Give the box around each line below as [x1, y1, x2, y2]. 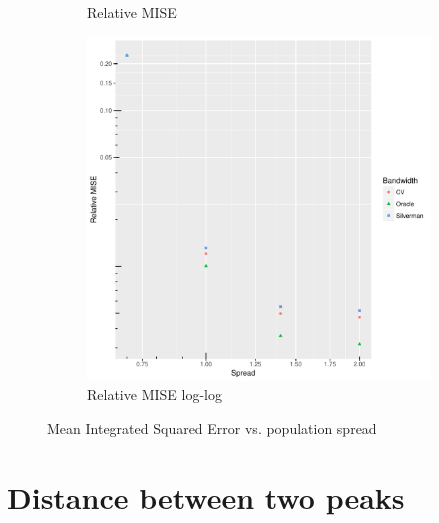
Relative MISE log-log [87, 384, 222, 405]
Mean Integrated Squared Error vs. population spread [47, 417, 377, 438]
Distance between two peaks [7, 476, 405, 517]
